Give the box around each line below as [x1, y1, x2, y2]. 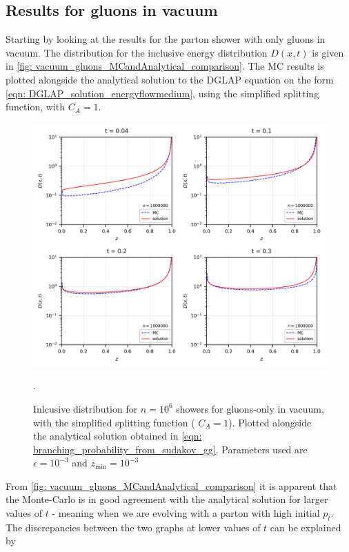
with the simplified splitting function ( [33, 415, 195, 429]
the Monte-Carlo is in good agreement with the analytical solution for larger [6, 492, 328, 506]
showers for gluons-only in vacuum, [176, 401, 324, 415]
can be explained [270, 520, 341, 534]
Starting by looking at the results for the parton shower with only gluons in [6, 32, 326, 46]
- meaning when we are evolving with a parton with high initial [52, 506, 320, 520]
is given [312, 45, 344, 59]
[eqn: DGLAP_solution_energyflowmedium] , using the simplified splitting [6, 86, 319, 100]
